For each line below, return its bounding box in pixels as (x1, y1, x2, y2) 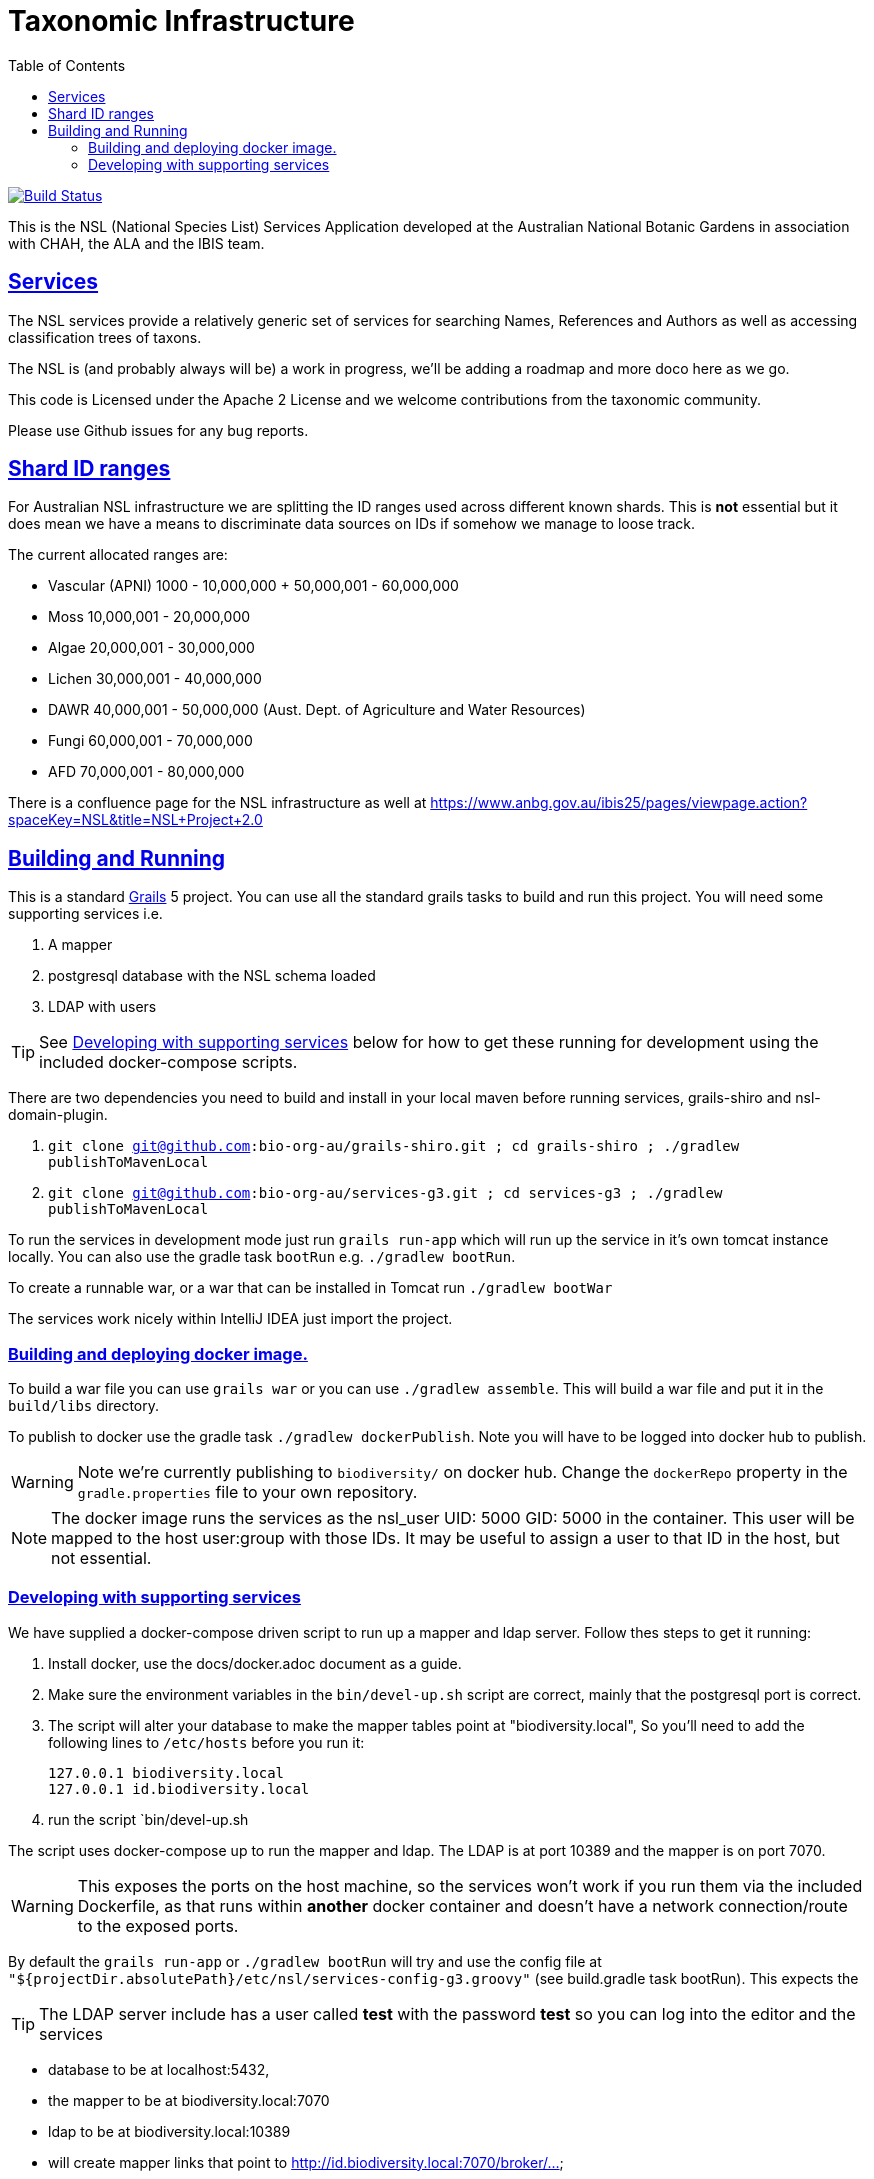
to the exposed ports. (77, 1915, 239, 1936)
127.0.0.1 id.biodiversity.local (48, 1780, 310, 1797)
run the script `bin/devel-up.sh (48, 1810, 249, 1828)
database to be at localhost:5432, (48, 2060, 270, 2078)
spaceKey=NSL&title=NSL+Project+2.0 (8, 811, 263, 829)
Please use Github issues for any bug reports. (8, 421, 309, 439)
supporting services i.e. (8, 905, 163, 923)
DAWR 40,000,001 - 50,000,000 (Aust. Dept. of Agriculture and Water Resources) (48, 701, 586, 719)
